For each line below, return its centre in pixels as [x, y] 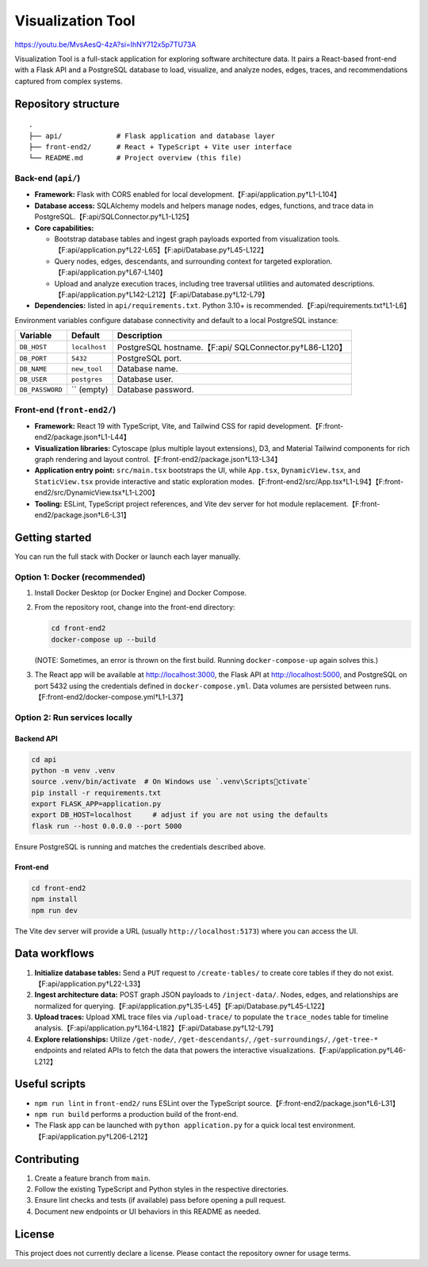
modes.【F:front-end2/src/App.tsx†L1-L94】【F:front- [317, 481]
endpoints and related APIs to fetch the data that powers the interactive [151, 1050]
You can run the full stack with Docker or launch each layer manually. [128, 556]
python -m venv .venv [73, 770]
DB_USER [33, 379]
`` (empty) [90, 390]
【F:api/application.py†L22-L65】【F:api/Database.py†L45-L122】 [161, 250]
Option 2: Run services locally [74, 717]
